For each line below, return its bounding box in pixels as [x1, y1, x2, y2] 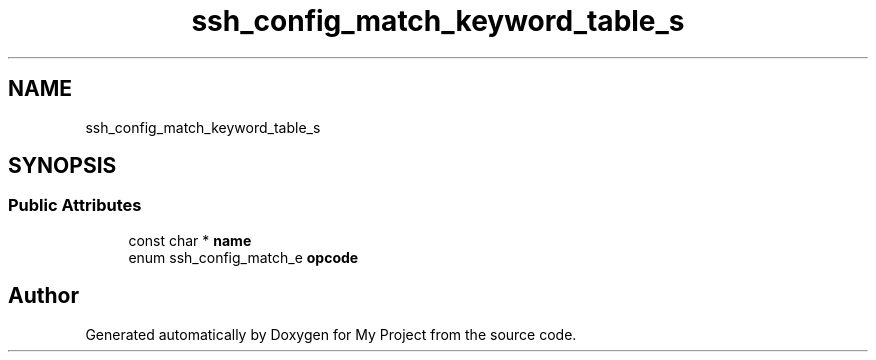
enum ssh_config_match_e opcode [128, 248, 359, 266]
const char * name [128, 231, 252, 249]
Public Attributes [8, 195, 142, 216]
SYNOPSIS [8, 153, 117, 179]
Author [8, 283, 79, 309]
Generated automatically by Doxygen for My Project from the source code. [85, 325, 577, 343]
